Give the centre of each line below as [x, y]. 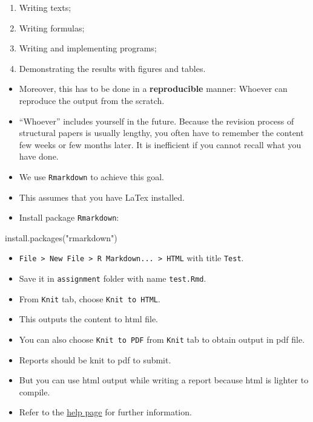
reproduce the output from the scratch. [92, 100]
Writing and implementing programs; [88, 48]
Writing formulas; [52, 28]
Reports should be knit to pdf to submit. [95, 359]
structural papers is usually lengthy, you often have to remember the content [161, 133]
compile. [35, 391]
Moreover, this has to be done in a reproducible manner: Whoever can [153, 89]
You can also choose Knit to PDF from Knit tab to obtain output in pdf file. [162, 339]
